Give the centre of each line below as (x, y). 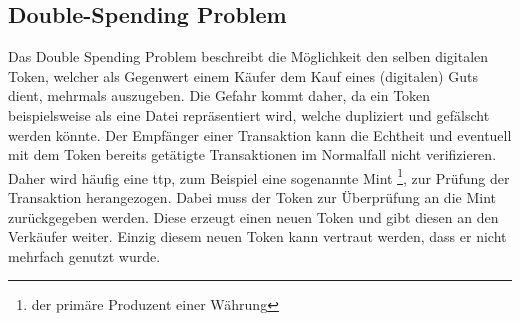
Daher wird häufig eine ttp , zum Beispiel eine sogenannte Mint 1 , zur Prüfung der (259, 176)
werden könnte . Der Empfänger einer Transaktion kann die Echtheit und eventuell (260, 134)
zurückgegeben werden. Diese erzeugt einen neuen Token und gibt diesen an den (253, 216)
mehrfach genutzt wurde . (84, 255)
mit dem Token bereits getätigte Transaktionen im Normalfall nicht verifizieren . (252, 154)
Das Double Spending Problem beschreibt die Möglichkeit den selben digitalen (248, 56)
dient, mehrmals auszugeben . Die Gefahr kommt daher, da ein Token (219, 95)
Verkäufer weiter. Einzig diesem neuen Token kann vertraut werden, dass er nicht (257, 236)
